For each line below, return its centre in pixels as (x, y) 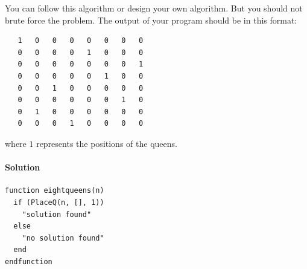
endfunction (29, 261)
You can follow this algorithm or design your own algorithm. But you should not (154, 8)
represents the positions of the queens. (107, 143)
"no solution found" (63, 238)
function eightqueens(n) (55, 191)
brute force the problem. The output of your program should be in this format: (151, 20)
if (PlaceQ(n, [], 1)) (59, 202)
